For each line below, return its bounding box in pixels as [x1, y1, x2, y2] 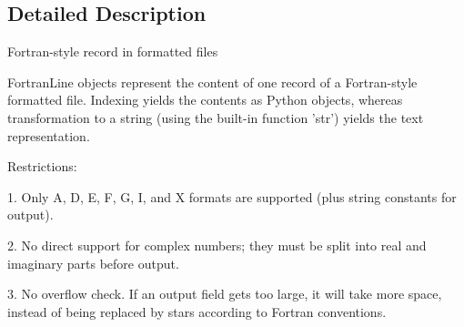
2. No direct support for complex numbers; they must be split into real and [7, 235, 427, 254]
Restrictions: [7, 157, 77, 176]
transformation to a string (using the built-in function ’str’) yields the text [7, 107, 424, 127]
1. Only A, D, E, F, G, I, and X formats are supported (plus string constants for [7, 187, 457, 206]
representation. [7, 126, 90, 145]
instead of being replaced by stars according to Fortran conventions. [7, 301, 387, 321]
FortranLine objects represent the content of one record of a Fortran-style [7, 72, 418, 91]
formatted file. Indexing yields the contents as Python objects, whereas [7, 90, 403, 109]
